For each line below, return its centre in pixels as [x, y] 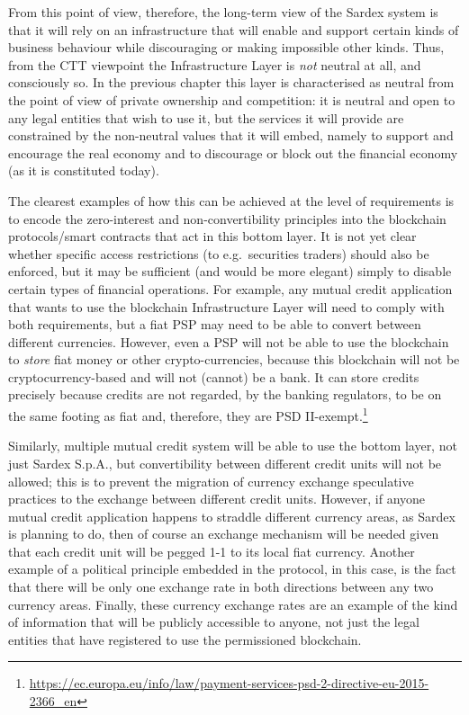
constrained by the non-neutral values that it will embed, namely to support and [231, 135]
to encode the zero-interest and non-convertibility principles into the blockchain [227, 218]
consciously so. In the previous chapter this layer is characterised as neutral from [231, 82]
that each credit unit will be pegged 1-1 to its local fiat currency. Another [212, 551]
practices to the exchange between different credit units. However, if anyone [217, 499]
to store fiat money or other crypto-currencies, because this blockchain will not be [234, 359]
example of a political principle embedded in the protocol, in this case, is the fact [232, 569]
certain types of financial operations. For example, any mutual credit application [230, 288]
